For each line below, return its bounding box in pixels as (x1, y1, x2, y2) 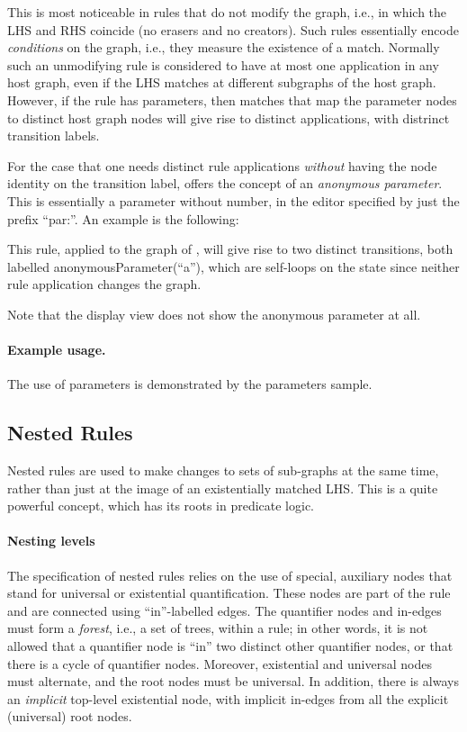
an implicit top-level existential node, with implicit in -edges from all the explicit (7, 689, 449, 708)
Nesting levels (7, 531, 95, 550)
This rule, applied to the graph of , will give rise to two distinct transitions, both (7, 239, 454, 258)
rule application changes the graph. (7, 275, 202, 294)
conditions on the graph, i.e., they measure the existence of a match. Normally (7, 38, 440, 57)
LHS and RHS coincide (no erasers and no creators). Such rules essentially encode (7, 20, 459, 39)
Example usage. (7, 340, 106, 359)
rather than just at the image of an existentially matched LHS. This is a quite (7, 478, 438, 497)
